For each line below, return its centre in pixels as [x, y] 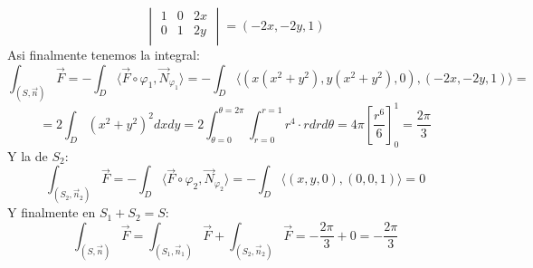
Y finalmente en [52, 212]
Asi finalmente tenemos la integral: [104, 54]
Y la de [28, 155]
